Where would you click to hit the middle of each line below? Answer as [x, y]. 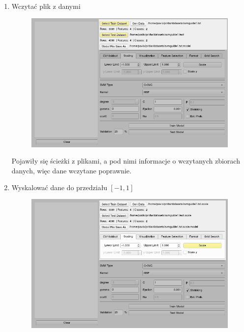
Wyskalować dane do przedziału [59, 187]
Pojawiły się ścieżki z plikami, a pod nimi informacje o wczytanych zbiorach [126, 161]
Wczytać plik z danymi [46, 6]
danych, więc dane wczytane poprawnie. [71, 171]
